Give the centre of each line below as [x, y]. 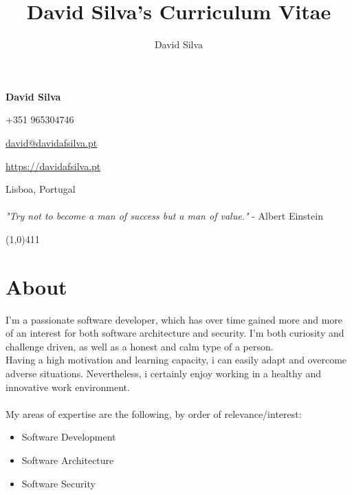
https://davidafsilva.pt [53, 166]
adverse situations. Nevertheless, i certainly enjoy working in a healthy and [164, 373]
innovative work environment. [68, 387]
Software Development [69, 437]
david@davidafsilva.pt [52, 142]
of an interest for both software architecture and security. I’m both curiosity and [175, 333]
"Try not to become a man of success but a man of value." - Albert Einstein [164, 216]
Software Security [58, 483]
